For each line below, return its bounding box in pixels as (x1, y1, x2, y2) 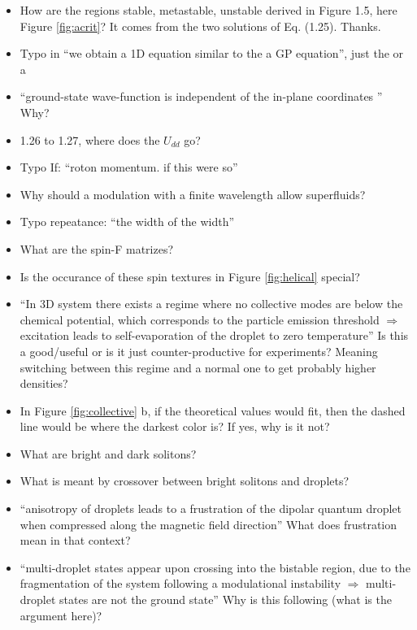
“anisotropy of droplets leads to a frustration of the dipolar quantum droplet (20, 500, 402, 517)
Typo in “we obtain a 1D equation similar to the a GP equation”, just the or (20, 45, 404, 62)
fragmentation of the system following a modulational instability (20, 575, 341, 592)
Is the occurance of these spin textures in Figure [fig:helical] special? (20, 267, 360, 285)
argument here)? (20, 606, 102, 623)
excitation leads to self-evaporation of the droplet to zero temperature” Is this (20, 327, 409, 344)
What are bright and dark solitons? (20, 445, 197, 462)
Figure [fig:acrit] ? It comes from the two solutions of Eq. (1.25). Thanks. (20, 17, 381, 34)
